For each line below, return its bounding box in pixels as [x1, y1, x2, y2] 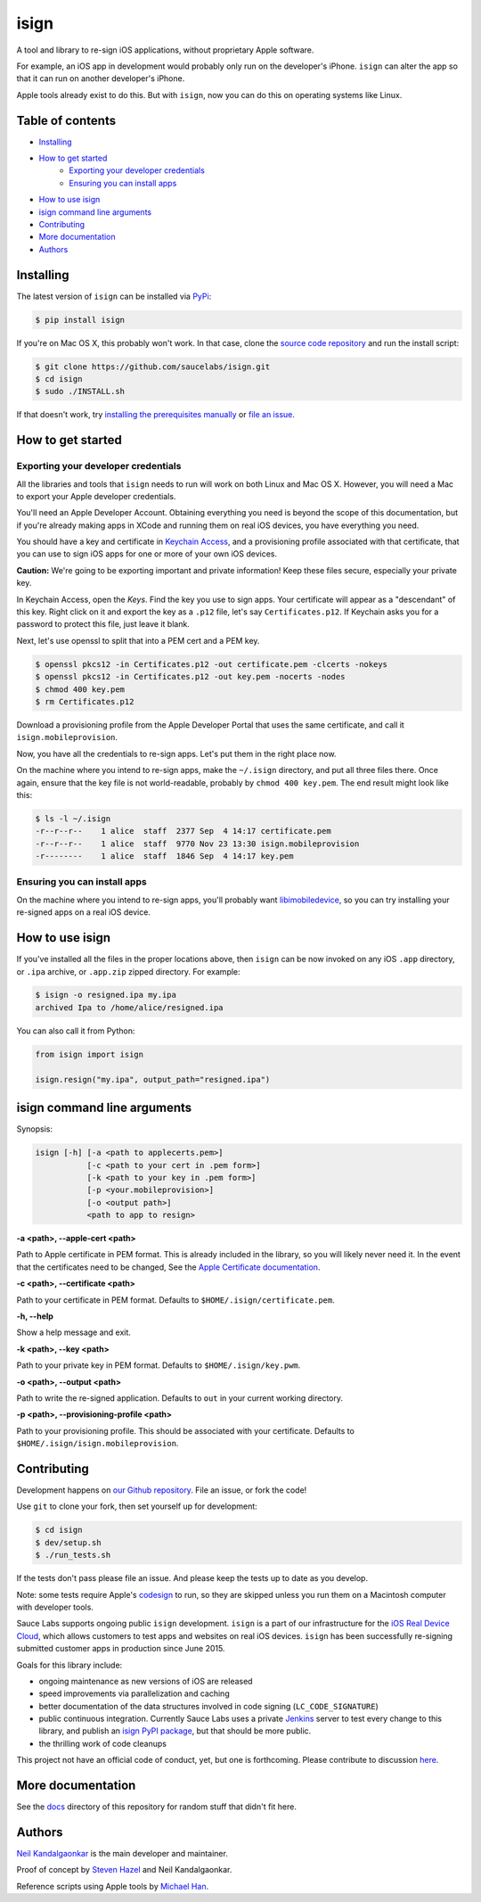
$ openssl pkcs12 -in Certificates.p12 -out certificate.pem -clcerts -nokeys [35, 659, 387, 669]
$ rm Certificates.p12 [35, 696, 135, 706]
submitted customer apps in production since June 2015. [16, 1643, 225, 1654]
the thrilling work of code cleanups [38, 1738, 167, 1749]
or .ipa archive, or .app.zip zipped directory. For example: [16, 966, 240, 976]
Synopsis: [16, 1124, 53, 1134]
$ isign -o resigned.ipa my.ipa [35, 990, 177, 1000]
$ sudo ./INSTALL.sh [35, 386, 125, 397]
